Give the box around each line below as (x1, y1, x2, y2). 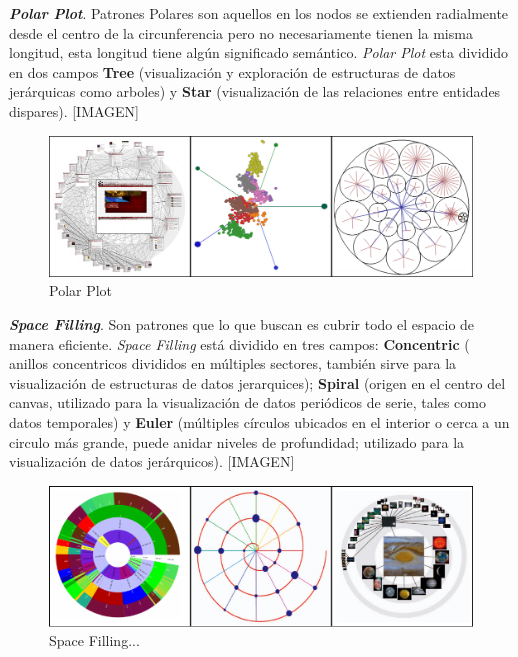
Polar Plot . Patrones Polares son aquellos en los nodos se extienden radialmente (9, 3, 509, 23)
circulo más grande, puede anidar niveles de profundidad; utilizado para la (9, 431, 465, 452)
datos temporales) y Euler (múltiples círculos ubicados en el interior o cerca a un (9, 411, 510, 432)
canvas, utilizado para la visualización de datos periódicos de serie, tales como (9, 392, 486, 413)
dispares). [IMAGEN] (9, 100, 140, 121)
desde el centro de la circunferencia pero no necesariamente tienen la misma (9, 22, 473, 43)
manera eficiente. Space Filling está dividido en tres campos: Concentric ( (9, 333, 470, 354)
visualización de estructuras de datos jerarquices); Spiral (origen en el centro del (9, 372, 506, 393)
